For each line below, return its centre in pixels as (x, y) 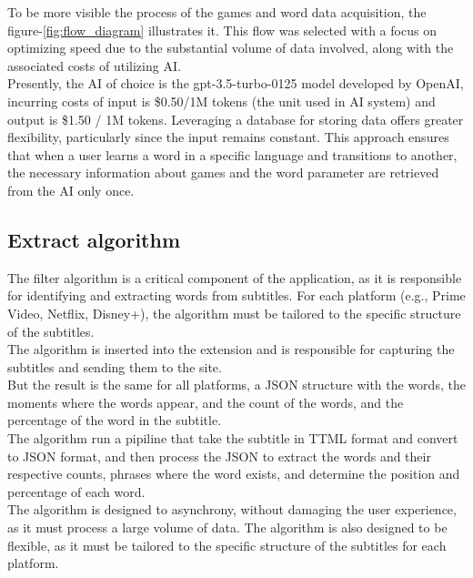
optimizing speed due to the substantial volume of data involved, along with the (231, 48)
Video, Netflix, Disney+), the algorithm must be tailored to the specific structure (234, 313)
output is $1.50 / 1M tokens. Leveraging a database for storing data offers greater (236, 119)
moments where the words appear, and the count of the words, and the (206, 402)
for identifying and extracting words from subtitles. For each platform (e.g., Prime (236, 295)
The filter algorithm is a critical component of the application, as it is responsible (235, 277)
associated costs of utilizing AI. (94, 65)
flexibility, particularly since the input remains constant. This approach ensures (228, 137)
